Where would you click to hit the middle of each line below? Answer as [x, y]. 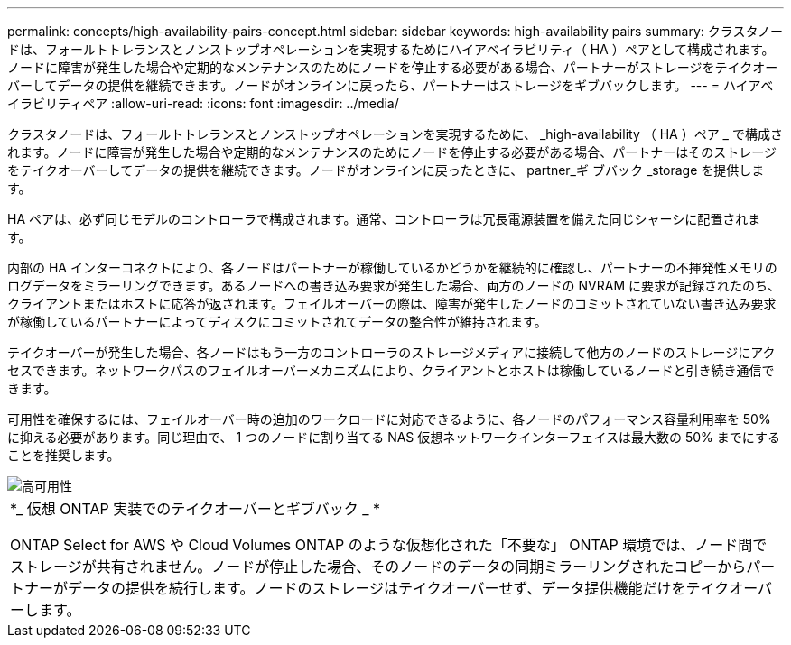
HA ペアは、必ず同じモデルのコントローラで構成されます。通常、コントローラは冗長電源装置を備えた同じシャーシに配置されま [384, 219]
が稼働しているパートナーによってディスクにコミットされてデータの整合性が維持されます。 [277, 322]
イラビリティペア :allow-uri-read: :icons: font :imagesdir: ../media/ [203, 103]
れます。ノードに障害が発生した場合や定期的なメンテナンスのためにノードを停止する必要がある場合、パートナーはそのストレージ [392, 152]
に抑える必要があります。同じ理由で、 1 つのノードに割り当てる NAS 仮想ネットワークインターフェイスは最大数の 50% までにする [394, 437]
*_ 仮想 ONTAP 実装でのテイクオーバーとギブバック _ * [195, 509]
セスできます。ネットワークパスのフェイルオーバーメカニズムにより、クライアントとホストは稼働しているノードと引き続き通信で [391, 370]
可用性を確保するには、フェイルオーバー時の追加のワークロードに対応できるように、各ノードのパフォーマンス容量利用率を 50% [389, 419]
